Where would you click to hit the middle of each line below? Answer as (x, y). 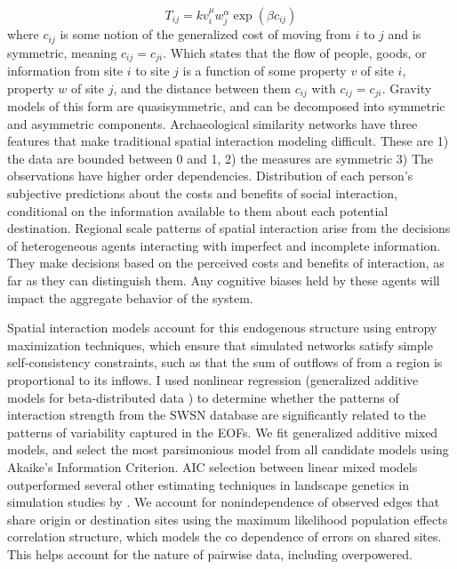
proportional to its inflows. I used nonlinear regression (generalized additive (213, 380)
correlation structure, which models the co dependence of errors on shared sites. (224, 537)
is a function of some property (265, 71)
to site (152, 71)
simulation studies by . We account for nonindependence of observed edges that (224, 502)
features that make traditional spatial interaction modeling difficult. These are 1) (228, 141)
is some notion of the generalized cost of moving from (205, 34)
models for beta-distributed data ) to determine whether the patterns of (203, 397)
